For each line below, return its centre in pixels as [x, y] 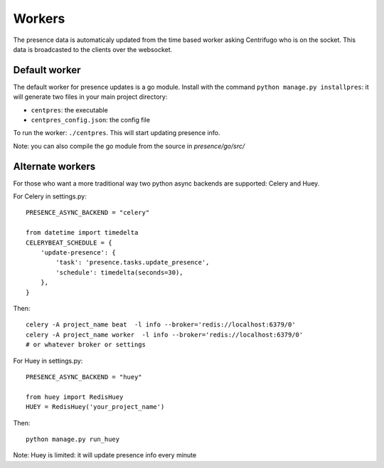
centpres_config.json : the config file [91, 120]
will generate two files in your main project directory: [90, 97]
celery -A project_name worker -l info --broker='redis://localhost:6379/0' [165, 335]
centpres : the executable [69, 110]
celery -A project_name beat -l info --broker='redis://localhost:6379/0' [161, 325]
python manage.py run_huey [73, 439]
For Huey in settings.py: [48, 361]
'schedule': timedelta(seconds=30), [120, 272]
